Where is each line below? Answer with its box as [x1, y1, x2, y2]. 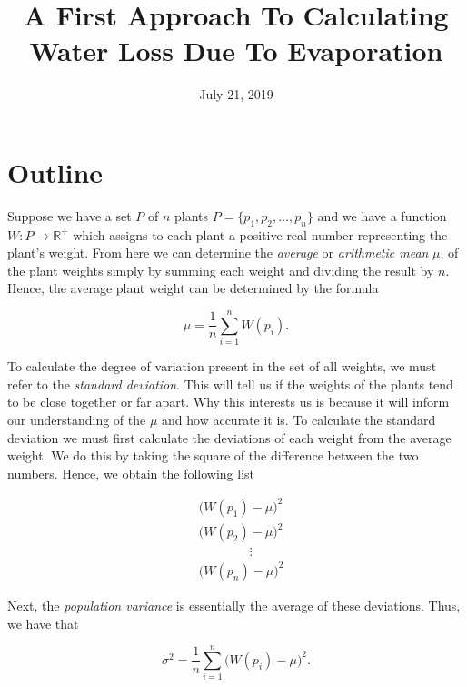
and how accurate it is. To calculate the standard [162, 409, 436, 429]
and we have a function [317, 206, 447, 225]
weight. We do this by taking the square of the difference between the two [7, 446, 419, 465]
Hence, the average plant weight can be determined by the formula [7, 278, 379, 298]
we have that [7, 613, 79, 632]
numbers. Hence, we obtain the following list [7, 463, 255, 482]
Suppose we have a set [7, 206, 132, 225]
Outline [7, 153, 104, 190]
